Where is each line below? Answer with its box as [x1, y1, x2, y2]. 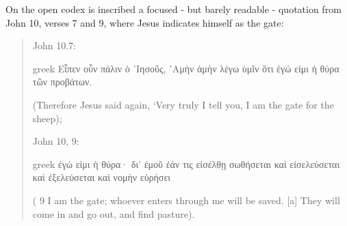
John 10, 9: [32, 134, 79, 148]
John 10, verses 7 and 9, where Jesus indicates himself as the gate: [5, 15, 284, 29]
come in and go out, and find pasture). [32, 206, 195, 221]
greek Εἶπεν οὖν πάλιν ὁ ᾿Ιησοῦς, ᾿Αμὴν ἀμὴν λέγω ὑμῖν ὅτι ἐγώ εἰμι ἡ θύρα [32, 61, 339, 75]
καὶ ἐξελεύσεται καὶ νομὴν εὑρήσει [32, 170, 171, 184]
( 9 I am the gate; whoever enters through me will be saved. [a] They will [32, 193, 340, 207]
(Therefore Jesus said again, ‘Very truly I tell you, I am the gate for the [32, 97, 334, 111]
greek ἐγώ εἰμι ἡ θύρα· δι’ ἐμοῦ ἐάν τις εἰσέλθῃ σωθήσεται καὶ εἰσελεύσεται [32, 156, 340, 171]
